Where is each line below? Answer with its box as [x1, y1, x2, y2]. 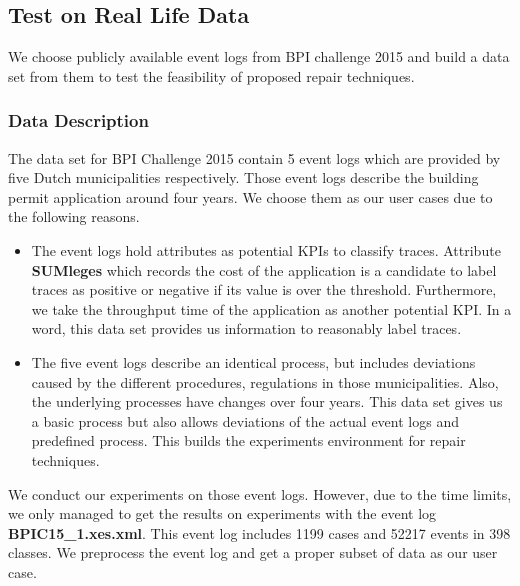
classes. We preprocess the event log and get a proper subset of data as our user [8, 542, 498, 563]
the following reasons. [8, 206, 140, 227]
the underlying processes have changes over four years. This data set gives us [31, 391, 503, 412]
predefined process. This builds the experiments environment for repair [31, 430, 466, 451]
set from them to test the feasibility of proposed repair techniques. [8, 65, 415, 86]
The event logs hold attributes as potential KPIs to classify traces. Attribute [31, 239, 501, 260]
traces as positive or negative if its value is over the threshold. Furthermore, [31, 279, 497, 300]
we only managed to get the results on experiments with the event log [8, 503, 437, 524]
